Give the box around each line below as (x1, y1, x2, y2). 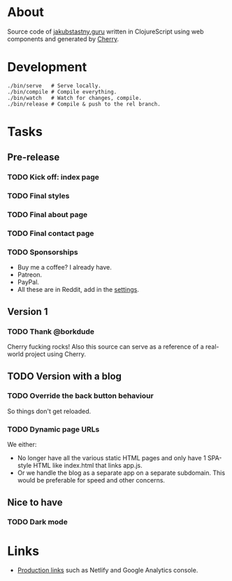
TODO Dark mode (7, 517, 68, 527)
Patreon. (17, 270, 43, 279)
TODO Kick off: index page (7, 172, 100, 182)
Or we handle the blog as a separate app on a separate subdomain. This (17, 469, 226, 477)
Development (7, 59, 87, 75)
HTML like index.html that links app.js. (33, 462, 143, 470)
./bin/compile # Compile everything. (7, 88, 117, 95)
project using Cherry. (24, 350, 86, 358)
